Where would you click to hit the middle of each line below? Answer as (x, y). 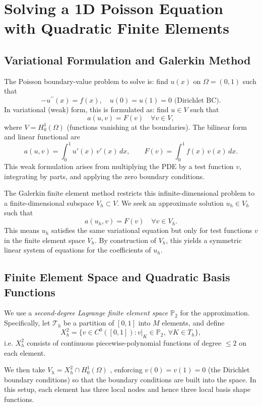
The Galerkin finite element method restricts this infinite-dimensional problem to (129, 193)
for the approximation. (215, 313)
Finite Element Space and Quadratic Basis (117, 277)
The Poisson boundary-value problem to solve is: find (86, 81)
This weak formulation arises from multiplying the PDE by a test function (119, 166)
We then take (25, 370)
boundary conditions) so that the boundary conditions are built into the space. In (130, 379)
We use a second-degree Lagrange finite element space (86, 313)
